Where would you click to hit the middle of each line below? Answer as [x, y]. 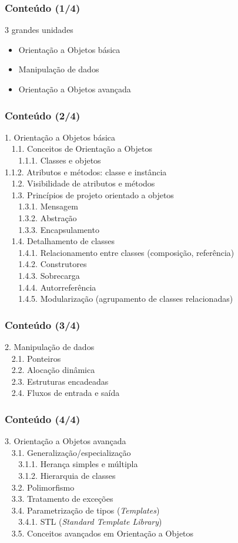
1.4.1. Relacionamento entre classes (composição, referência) [126, 252]
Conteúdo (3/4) [43, 324]
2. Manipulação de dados [50, 346]
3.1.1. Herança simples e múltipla [78, 464]
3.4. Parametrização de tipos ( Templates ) [86, 510]
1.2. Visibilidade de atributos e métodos [83, 183]
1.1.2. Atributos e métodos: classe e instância [86, 171]
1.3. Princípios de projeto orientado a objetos [93, 194]
